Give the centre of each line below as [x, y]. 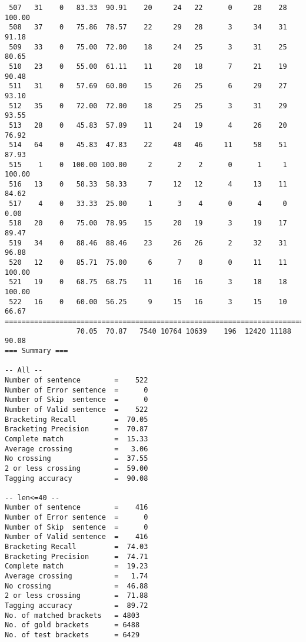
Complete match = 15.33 [76, 439]
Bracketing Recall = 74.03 [76, 547]
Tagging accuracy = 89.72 [76, 606]
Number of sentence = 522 [76, 380]
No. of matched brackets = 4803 [72, 615]
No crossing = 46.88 [76, 586]
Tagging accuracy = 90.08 [76, 478]
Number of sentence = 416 [76, 508]
